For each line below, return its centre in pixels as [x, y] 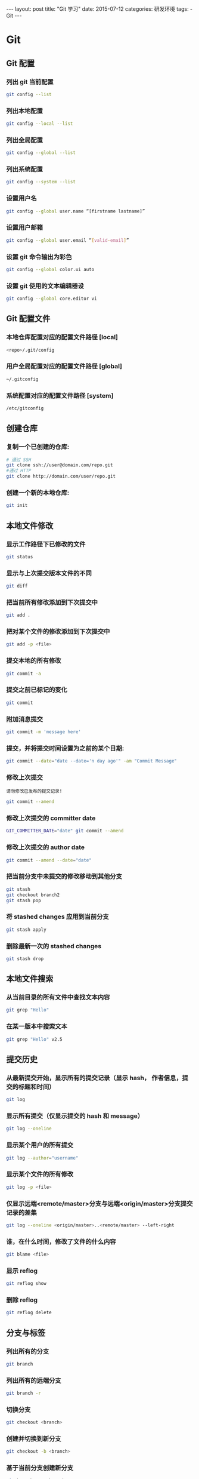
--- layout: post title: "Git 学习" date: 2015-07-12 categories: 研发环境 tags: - [99, 9]
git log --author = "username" [42, 1158]
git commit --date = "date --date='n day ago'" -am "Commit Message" [92, 761]
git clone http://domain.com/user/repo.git [61, 476]
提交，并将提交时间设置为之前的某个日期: [65, 748]
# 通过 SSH [19, 460]
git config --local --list [40, 124]
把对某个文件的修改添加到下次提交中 [58, 632]
